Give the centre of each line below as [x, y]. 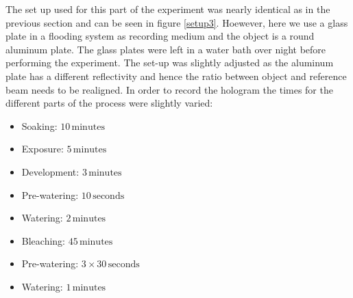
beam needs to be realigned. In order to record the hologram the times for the [169, 89]
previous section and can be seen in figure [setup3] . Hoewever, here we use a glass [177, 22]
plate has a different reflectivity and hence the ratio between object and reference [176, 76]
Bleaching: [43, 240]
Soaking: [39, 125]
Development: [50, 171]
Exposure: [42, 149]
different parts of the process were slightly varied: [109, 103]
